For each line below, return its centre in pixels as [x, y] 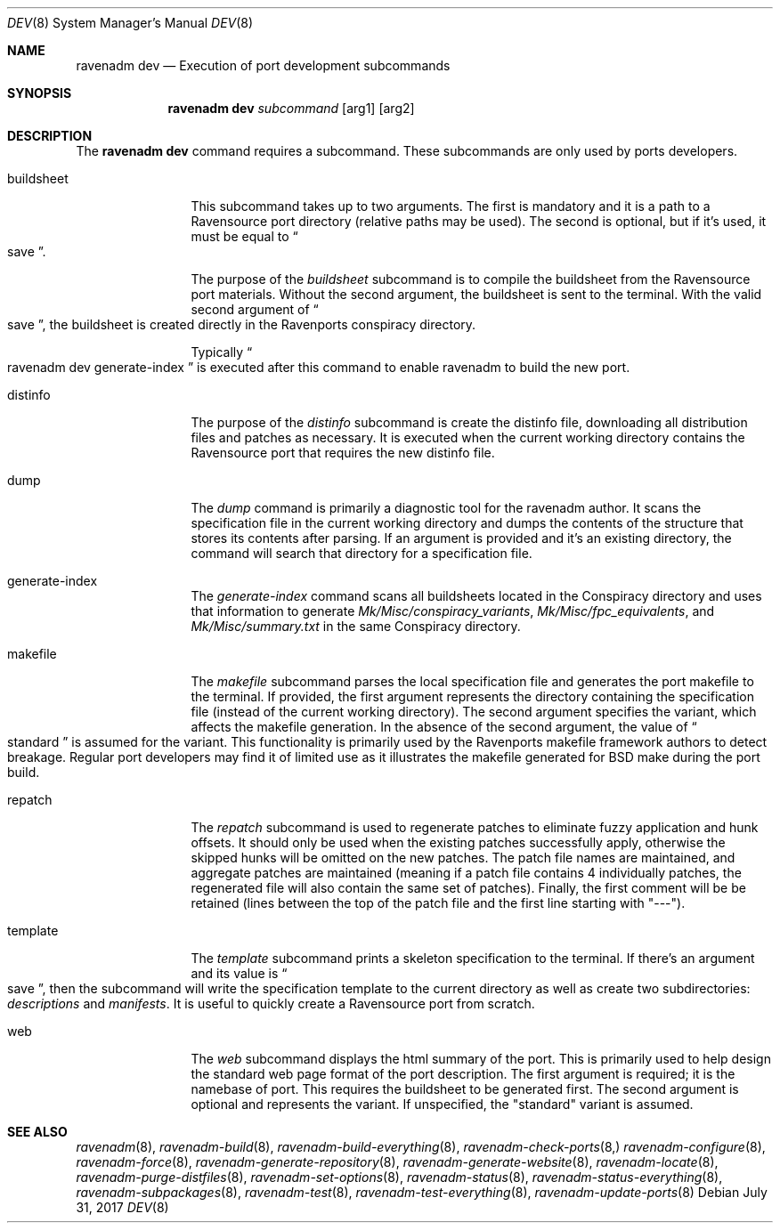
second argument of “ [255, 309]
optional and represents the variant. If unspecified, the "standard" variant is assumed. [442, 1104]
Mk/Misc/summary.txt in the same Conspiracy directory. [356, 626]
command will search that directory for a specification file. [362, 553]
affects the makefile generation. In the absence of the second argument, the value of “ [444, 727]
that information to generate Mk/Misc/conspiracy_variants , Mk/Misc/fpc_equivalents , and [453, 611]
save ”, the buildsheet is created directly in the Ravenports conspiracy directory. [242, 324]
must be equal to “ [244, 236]
